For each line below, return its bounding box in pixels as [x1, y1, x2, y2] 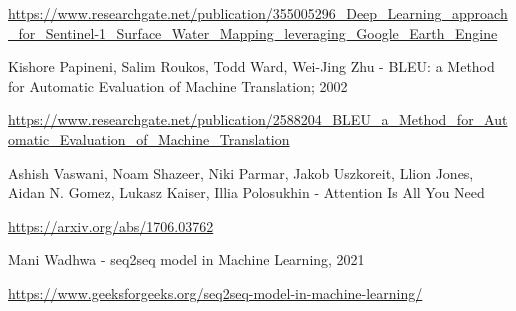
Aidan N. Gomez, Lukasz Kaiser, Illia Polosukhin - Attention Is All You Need [8, 182, 485, 203]
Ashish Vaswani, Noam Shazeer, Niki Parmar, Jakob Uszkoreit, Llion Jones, [8, 162, 474, 183]
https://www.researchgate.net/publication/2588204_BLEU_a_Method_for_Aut [8, 109, 508, 130]
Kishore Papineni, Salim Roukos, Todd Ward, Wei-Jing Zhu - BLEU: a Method [8, 56, 495, 77]
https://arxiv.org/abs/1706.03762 [8, 215, 214, 236]
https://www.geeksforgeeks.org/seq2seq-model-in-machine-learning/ [8, 282, 423, 303]
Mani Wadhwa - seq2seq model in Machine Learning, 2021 [8, 249, 365, 270]
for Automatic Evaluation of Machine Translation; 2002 [8, 75, 348, 96]
